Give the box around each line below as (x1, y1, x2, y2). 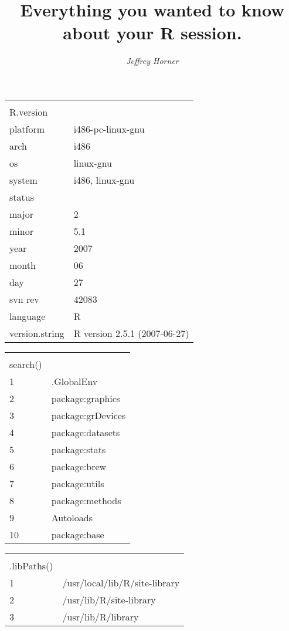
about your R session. (63, 21, 242, 45)
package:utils (51, 476, 104, 490)
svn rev (9, 292, 39, 306)
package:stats (51, 442, 106, 456)
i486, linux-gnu (73, 173, 135, 187)
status (9, 190, 34, 204)
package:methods (51, 493, 121, 507)
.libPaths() (9, 558, 53, 572)
